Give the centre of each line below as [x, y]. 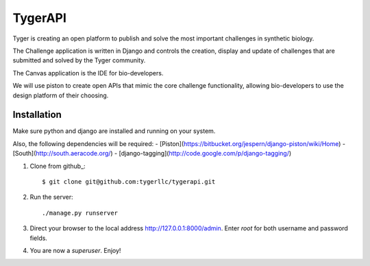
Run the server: [51, 197]
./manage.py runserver [80, 213]
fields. [39, 238]
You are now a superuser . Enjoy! [75, 250]
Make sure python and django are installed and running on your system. [114, 131]
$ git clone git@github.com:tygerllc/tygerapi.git [129, 181]
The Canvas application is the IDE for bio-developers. [88, 73]
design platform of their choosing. [61, 95]
